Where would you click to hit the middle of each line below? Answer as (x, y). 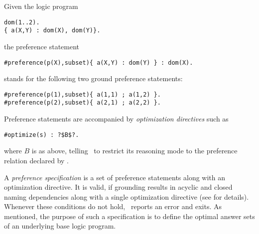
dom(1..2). (22, 22)
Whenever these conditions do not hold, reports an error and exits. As (113, 206)
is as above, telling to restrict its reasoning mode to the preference (134, 151)
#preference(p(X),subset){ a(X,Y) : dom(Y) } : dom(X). (99, 62)
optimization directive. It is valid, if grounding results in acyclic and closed (118, 187)
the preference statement (42, 46)
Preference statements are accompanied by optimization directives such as (116, 119)
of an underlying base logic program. (60, 226)
